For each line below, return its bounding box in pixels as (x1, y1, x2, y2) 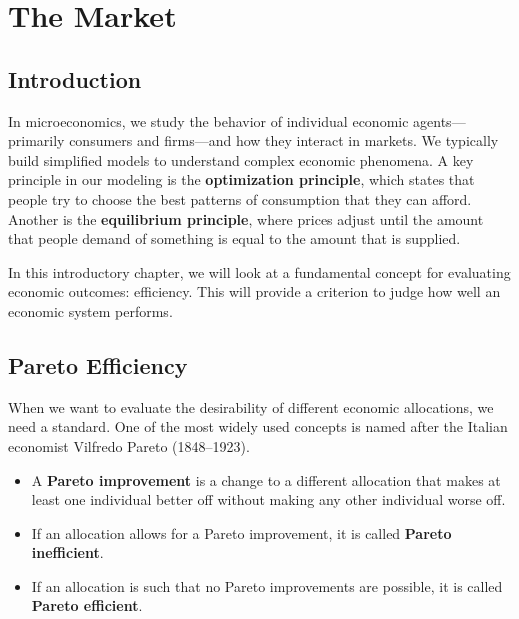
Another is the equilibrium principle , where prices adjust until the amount (8, 208, 484, 229)
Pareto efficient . (31, 595, 143, 616)
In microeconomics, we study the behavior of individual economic (8, 110, 409, 131)
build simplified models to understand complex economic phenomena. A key (8, 149, 474, 170)
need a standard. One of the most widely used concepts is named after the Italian (8, 416, 508, 437)
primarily (8, 130, 65, 151)
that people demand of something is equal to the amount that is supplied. (8, 228, 461, 249)
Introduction (8, 63, 142, 94)
